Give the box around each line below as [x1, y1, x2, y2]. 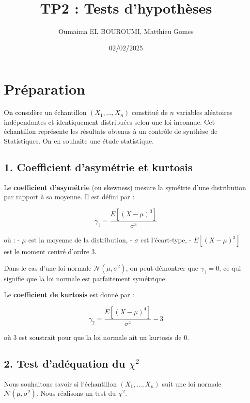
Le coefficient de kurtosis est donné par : [4, 290, 135, 300]
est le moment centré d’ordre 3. [4, 246, 97, 257]
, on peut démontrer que [126, 262, 199, 273]
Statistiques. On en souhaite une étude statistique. [4, 136, 154, 146]
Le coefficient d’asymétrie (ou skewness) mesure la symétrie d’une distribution [4, 182, 246, 192]
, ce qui [219, 262, 241, 273]
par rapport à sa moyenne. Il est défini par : [4, 192, 135, 202]
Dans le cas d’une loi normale [4, 262, 92, 273]
